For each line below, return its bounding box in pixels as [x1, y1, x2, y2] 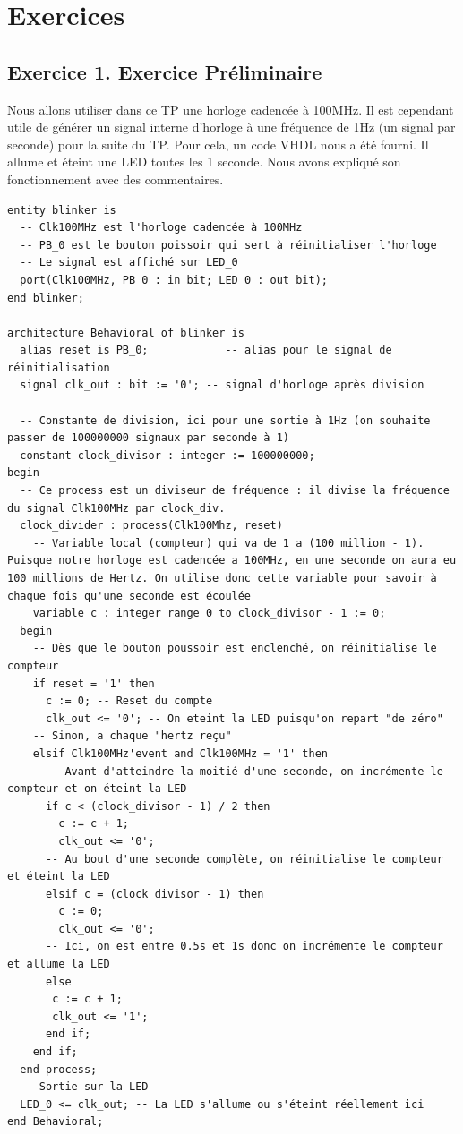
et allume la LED [7, 958, 110, 971]
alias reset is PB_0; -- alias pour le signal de [20, 344, 392, 357]
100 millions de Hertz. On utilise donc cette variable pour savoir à [7, 572, 437, 585]
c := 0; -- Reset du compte [45, 695, 213, 708]
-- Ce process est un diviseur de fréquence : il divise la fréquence [20, 484, 450, 498]
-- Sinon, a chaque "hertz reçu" [32, 729, 232, 743]
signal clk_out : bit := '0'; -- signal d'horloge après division [20, 379, 424, 392]
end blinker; [7, 291, 84, 304]
